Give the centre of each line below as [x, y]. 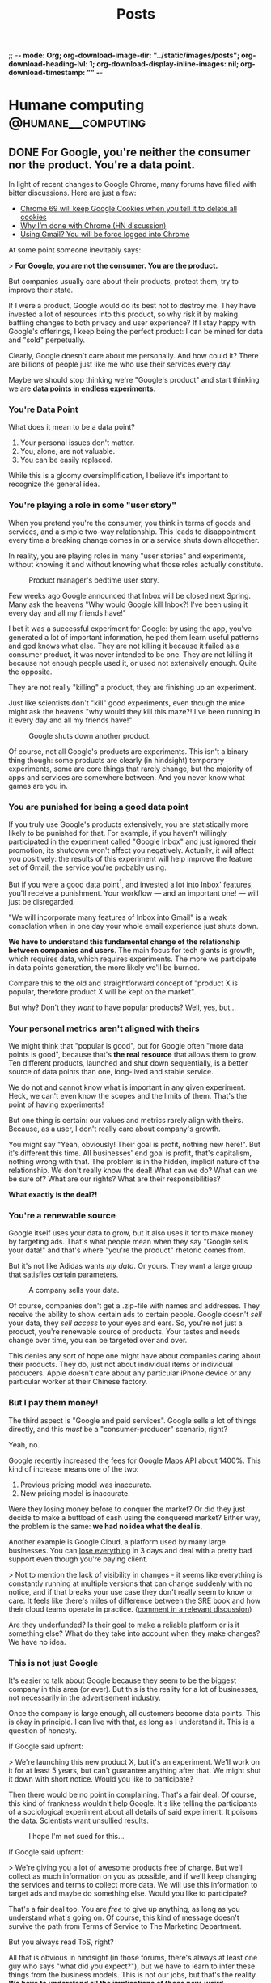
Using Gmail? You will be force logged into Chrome [105, 235]
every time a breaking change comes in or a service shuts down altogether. [134, 540]
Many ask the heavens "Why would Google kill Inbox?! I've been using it [128, 604]
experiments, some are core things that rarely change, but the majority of [130, 769]
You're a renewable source [62, 1215]
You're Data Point [43, 409]
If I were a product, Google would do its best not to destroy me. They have [132, 306]
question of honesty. [43, 1730]
